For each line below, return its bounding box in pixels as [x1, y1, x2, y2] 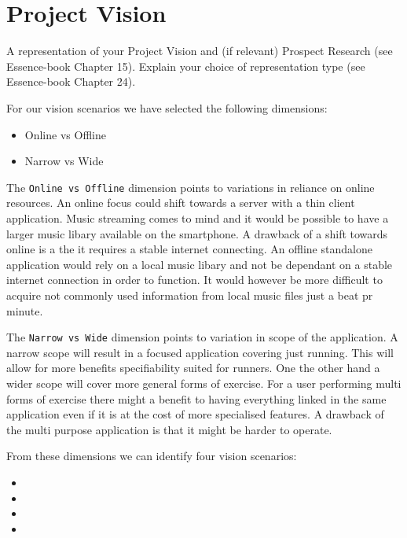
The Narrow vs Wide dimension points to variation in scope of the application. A [6, 329, 398, 345]
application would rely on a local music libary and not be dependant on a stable [6, 256, 393, 272]
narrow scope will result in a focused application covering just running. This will [6, 344, 394, 360]
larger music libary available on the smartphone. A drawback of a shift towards [6, 225, 388, 241]
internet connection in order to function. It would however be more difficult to [6, 271, 383, 288]
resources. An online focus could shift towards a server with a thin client [6, 194, 355, 211]
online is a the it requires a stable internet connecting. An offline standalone [6, 241, 372, 257]
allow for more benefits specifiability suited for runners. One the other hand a [6, 359, 380, 376]
